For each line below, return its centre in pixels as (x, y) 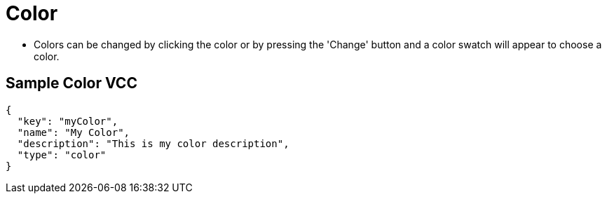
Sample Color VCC (71, 83)
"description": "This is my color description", (153, 143)
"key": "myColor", (68, 121)
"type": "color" (62, 155)
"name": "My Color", (74, 132)
